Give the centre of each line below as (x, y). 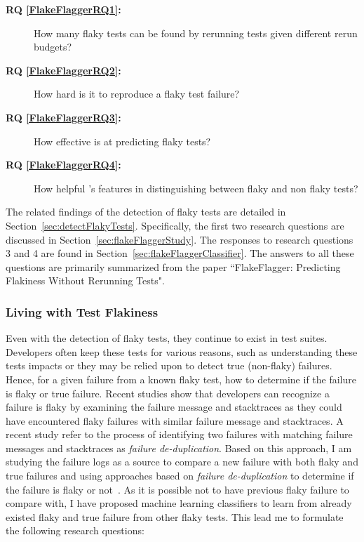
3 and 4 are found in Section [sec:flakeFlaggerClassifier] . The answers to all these (180, 253)
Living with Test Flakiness (82, 311)
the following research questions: (75, 530)
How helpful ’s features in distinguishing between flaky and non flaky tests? (196, 188)
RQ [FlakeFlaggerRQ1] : (63, 9)
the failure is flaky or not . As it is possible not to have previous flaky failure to (177, 489)
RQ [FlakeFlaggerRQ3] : (63, 117)
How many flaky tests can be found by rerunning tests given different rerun (196, 33)
